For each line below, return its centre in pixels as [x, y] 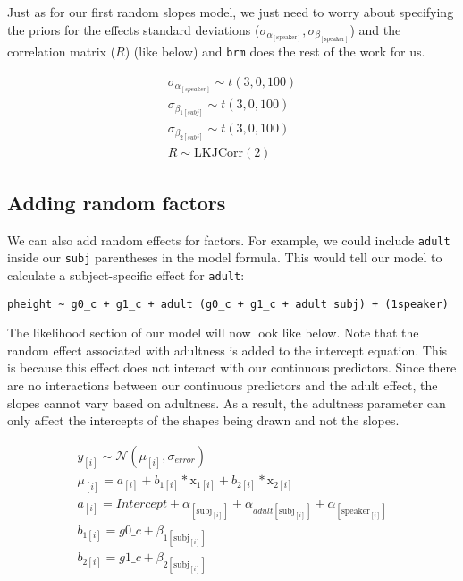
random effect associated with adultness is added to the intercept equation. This [227, 350]
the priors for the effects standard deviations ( [134, 29]
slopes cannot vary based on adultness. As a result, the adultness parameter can [227, 402]
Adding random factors [117, 202]
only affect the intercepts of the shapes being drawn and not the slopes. [203, 420]
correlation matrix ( [62, 51]
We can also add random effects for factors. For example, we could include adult [229, 239]
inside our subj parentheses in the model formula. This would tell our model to [225, 257]
